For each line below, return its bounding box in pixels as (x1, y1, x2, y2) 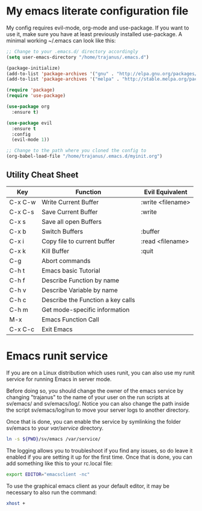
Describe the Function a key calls (41, 296, 135, 304)
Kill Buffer (41, 247, 70, 255)
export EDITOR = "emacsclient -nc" (6, 471, 90, 477)
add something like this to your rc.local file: (6, 459, 113, 467)
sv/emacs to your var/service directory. (6, 424, 104, 432)
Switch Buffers (41, 227, 83, 235)
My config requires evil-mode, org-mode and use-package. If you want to (6, 24, 189, 31)
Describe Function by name (41, 276, 120, 284)
